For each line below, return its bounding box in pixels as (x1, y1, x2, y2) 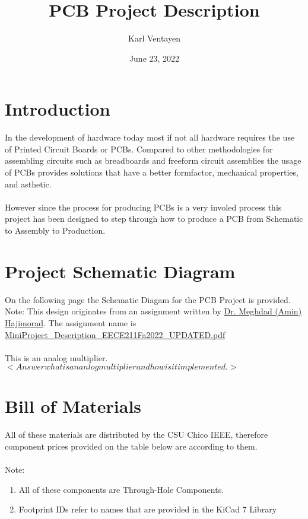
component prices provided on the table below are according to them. (5, 440, 258, 452)
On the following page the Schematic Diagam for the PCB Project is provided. (5, 293, 291, 305)
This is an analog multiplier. (5, 351, 108, 364)
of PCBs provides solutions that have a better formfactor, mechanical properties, (5, 166, 299, 179)
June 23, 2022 (129, 52, 180, 64)
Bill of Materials (5, 394, 142, 418)
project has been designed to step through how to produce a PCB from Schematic (5, 212, 303, 225)
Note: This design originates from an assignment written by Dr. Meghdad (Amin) (5, 305, 302, 317)
